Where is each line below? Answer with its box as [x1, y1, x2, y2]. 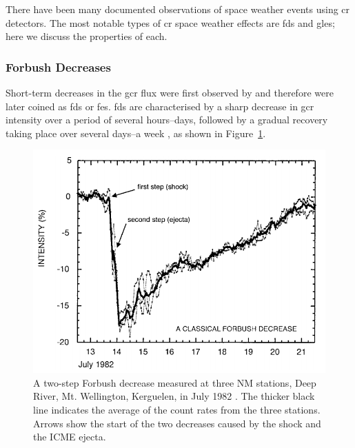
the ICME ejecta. [33, 429, 106, 444]
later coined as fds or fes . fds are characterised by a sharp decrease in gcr [6, 99, 314, 113]
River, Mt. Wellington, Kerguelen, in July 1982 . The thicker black [33, 389, 315, 403]
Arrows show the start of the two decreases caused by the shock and [33, 416, 321, 430]
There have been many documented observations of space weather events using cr [6, 2, 350, 16]
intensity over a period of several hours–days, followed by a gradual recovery [6, 112, 328, 127]
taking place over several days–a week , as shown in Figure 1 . [6, 125, 266, 140]
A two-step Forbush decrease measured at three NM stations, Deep [33, 375, 316, 389]
